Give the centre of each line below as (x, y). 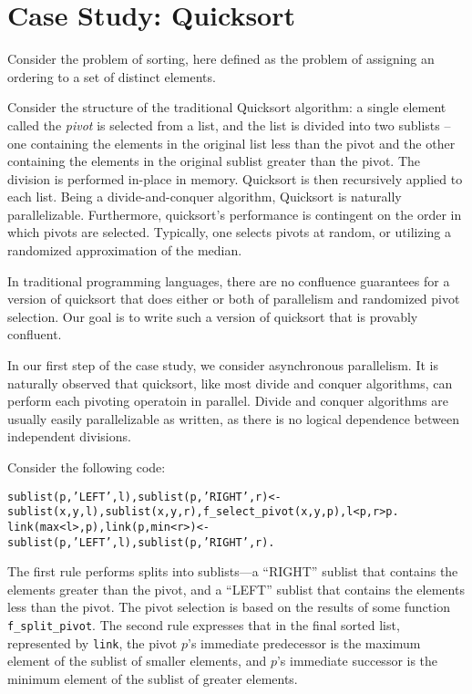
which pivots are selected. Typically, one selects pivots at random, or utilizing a (229, 232)
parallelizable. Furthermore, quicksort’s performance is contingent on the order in (235, 214)
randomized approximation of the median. (125, 250)
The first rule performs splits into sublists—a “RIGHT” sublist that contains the (233, 571)
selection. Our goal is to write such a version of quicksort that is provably (213, 316)
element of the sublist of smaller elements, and (137, 661)
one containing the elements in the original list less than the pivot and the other (231, 143)
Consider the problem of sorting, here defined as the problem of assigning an (221, 59)
